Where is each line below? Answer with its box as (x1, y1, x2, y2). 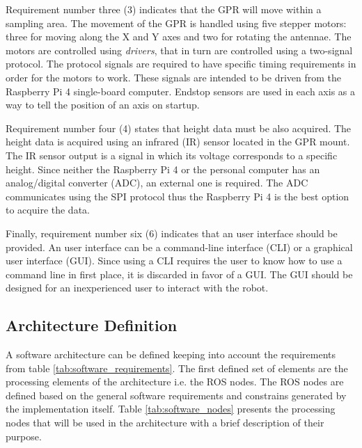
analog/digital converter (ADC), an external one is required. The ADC (6, 175, 308, 190)
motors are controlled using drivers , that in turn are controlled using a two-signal (6, 42, 353, 57)
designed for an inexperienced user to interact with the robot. (6, 280, 269, 295)
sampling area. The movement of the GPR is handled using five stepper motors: (6, 15, 347, 30)
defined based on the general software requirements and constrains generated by (6, 387, 347, 402)
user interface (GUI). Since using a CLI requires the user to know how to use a (6, 253, 343, 268)
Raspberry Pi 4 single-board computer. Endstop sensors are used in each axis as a (6, 83, 355, 98)
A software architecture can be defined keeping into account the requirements (6, 347, 336, 362)
